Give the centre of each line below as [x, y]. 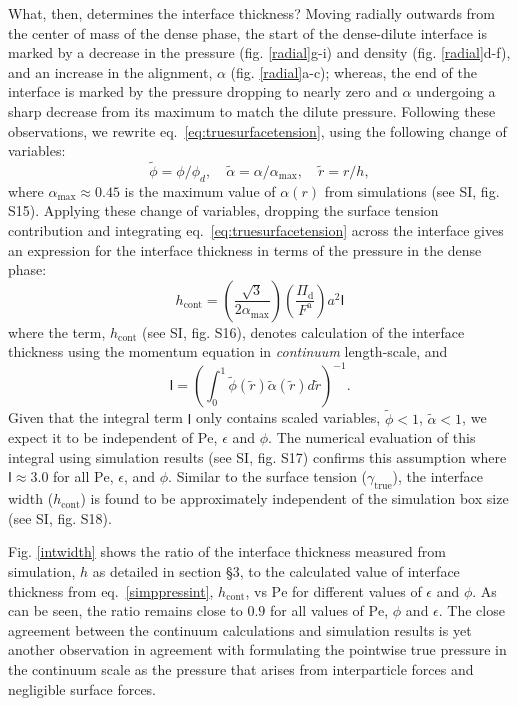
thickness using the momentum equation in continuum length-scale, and [228, 351]
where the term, [57, 331]
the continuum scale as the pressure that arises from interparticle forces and [241, 668]
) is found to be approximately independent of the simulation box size [294, 498]
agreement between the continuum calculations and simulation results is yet [240, 629]
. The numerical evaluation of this [372, 437]
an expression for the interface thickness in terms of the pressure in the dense [245, 249]
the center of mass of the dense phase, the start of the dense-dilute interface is [247, 32]
